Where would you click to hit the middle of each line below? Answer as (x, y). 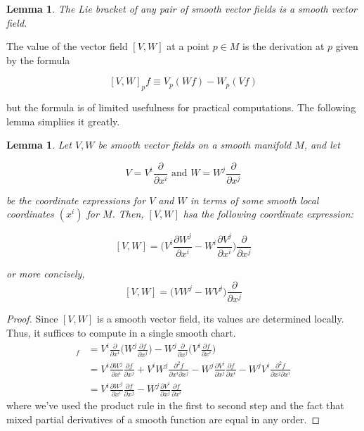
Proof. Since (32, 319)
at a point (188, 46)
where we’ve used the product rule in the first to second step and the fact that (175, 405)
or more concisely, (46, 273)
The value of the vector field (67, 46)
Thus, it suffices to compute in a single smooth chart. (121, 333)
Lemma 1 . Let (39, 145)
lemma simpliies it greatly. (63, 121)
